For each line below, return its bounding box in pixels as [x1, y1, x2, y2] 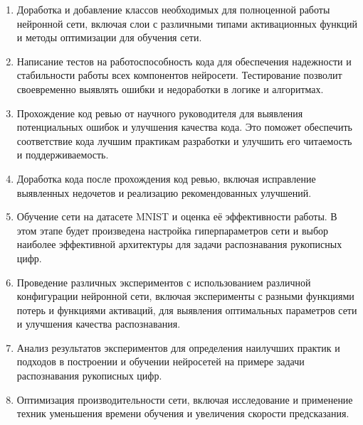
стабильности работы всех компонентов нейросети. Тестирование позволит [16, 68, 342, 82]
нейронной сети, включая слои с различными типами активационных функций [16, 16, 357, 31]
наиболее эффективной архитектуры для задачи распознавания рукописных [16, 237, 342, 252]
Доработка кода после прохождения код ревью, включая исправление [16, 171, 316, 185]
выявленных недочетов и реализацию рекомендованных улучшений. [16, 185, 312, 200]
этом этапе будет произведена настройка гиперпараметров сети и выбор [16, 222, 329, 237]
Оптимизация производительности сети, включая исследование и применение [16, 392, 353, 407]
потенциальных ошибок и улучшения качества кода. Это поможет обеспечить [16, 119, 352, 134]
